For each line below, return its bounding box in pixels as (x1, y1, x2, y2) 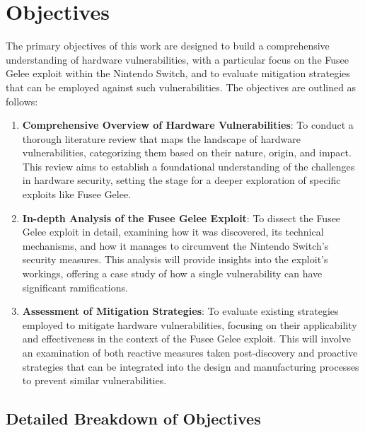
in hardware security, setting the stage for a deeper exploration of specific (22, 173, 341, 187)
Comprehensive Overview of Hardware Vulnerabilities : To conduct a (22, 117, 354, 132)
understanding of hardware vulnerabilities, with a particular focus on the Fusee (6, 52, 349, 67)
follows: (6, 93, 38, 108)
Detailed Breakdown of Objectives (6, 408, 261, 429)
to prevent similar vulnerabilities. (22, 373, 167, 388)
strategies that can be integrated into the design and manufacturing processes (22, 359, 359, 374)
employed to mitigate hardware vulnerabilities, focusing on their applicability (22, 317, 357, 332)
